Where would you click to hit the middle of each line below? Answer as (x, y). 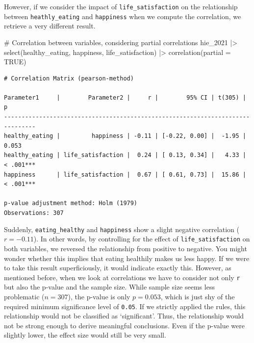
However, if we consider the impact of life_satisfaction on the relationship (121, 6)
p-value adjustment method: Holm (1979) (71, 203)
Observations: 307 (34, 213)
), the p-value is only (99, 296)
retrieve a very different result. (50, 26)
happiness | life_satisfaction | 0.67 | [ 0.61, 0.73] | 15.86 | (125, 174)
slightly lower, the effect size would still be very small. (85, 335)
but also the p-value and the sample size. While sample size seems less (109, 287)
